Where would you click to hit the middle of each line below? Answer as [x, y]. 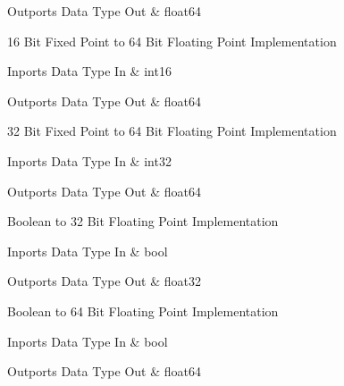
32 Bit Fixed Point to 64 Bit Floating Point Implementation [172, 131]
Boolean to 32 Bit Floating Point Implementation [143, 221]
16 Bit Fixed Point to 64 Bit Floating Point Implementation [172, 41]
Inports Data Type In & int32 [89, 160]
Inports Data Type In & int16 [89, 71]
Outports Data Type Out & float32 [104, 281]
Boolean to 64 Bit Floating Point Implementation [143, 310]
